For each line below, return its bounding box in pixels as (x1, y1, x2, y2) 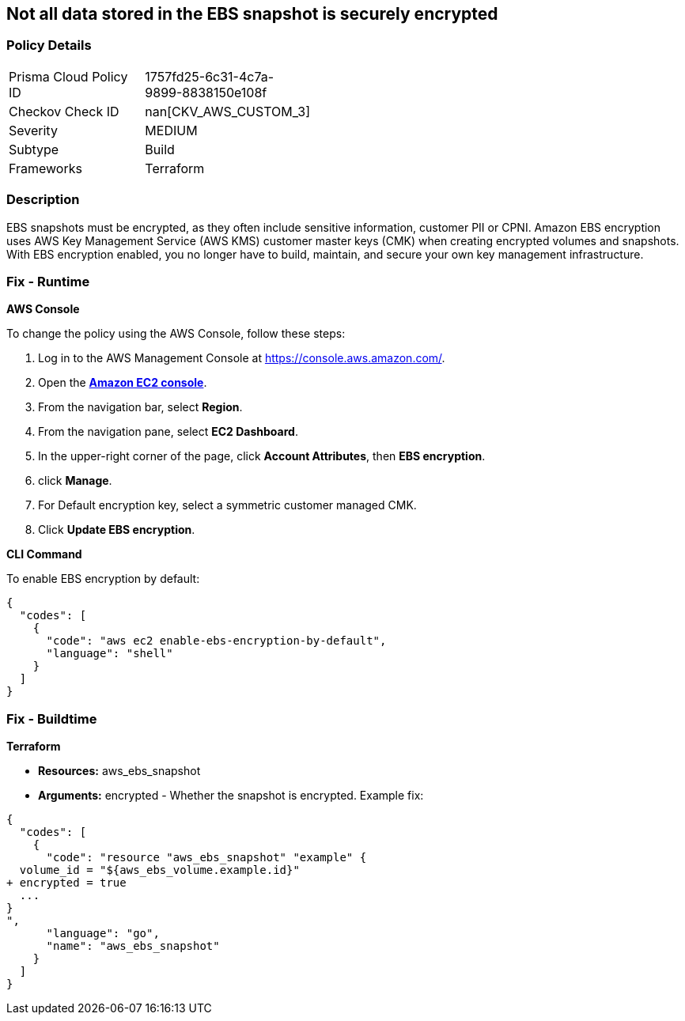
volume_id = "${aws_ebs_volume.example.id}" (19, 864, 300, 877)
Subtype (9, 141, 59, 157)
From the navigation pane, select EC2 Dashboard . (38, 425, 298, 439)
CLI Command (6, 547, 82, 562)
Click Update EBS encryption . (38, 523, 195, 537)
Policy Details (6, 37, 92, 54)
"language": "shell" (46, 647, 173, 660)
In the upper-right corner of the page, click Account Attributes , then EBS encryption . (38, 449, 486, 463)
